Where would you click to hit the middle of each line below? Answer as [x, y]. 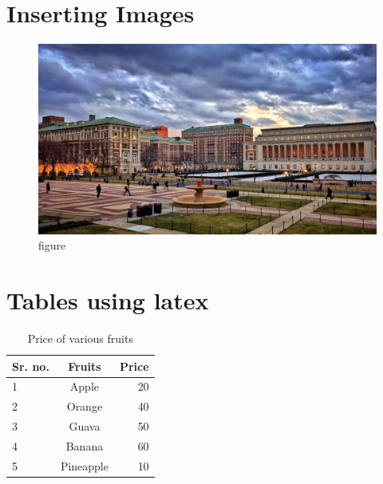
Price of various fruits [80, 338]
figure [52, 245]
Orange [85, 406]
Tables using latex [108, 300]
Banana [85, 445]
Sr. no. [31, 366]
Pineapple [84, 465]
